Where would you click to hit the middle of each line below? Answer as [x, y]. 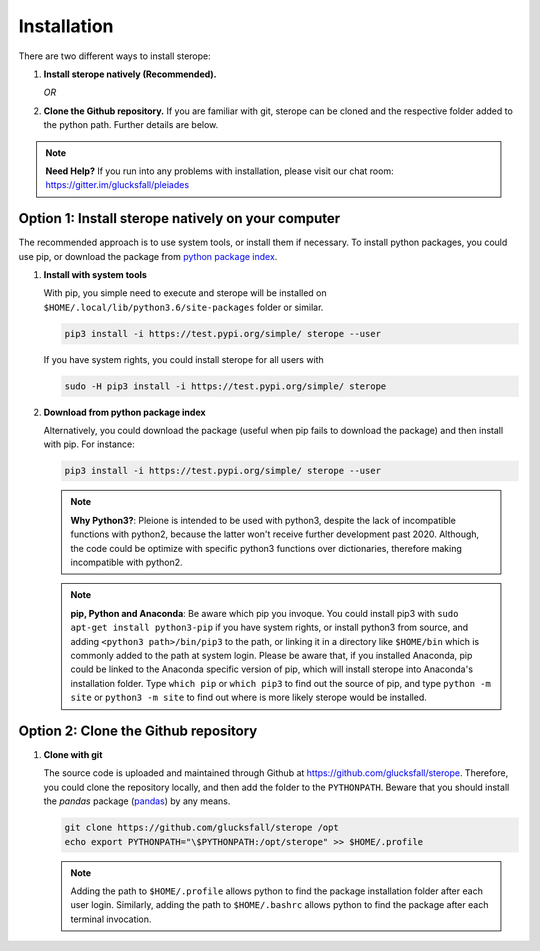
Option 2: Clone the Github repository [138, 730]
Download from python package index [124, 412]
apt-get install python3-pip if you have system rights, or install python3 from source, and [269, 627]
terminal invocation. [111, 919]
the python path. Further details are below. [131, 125]
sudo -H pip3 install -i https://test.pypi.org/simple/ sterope [225, 386]
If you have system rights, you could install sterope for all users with [183, 359]
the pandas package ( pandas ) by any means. [137, 801]
